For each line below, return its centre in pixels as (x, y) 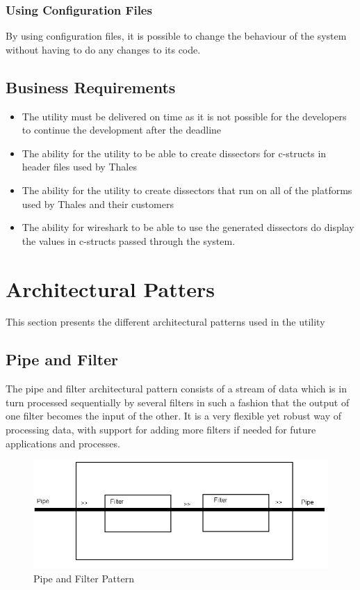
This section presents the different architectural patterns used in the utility (165, 322)
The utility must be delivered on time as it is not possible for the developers (184, 116)
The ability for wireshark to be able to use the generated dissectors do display (188, 227)
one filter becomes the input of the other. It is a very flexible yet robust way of (173, 416)
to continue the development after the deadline (122, 130)
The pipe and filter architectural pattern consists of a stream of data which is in (176, 389)
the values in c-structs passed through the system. (129, 240)
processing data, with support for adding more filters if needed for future (161, 430)
